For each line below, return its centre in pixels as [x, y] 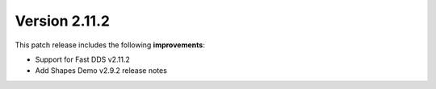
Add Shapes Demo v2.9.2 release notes [101, 71]
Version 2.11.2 [63, 21]
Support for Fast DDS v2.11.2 [83, 59]
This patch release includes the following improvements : [110, 45]
